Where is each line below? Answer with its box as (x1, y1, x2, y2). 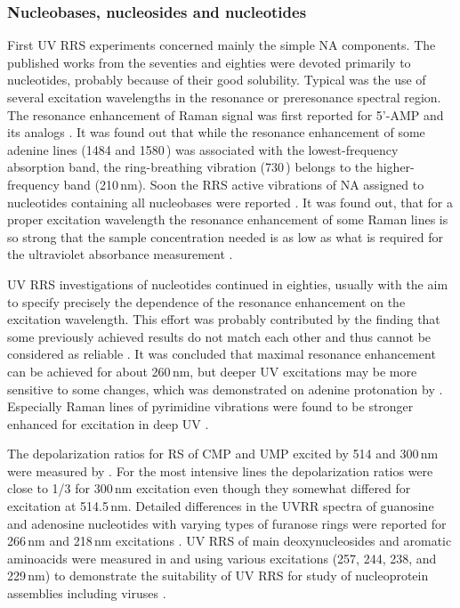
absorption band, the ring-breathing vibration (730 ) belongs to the (7, 158, 373, 176)
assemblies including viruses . (7, 584, 166, 603)
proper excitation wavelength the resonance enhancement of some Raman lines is (7, 210, 448, 229)
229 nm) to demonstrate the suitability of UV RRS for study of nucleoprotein (7, 566, 429, 585)
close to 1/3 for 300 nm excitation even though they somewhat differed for (7, 479, 411, 498)
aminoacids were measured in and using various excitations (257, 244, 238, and (7, 548, 437, 567)
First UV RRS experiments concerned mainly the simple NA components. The (7, 36, 436, 54)
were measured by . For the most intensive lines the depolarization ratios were (7, 461, 433, 480)
